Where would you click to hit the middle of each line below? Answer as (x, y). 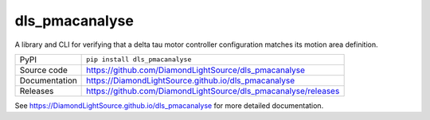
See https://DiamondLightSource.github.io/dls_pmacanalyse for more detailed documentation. (169, 105)
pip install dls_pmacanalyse (139, 60)
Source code (43, 70)
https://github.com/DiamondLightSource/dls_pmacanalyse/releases (213, 91)
